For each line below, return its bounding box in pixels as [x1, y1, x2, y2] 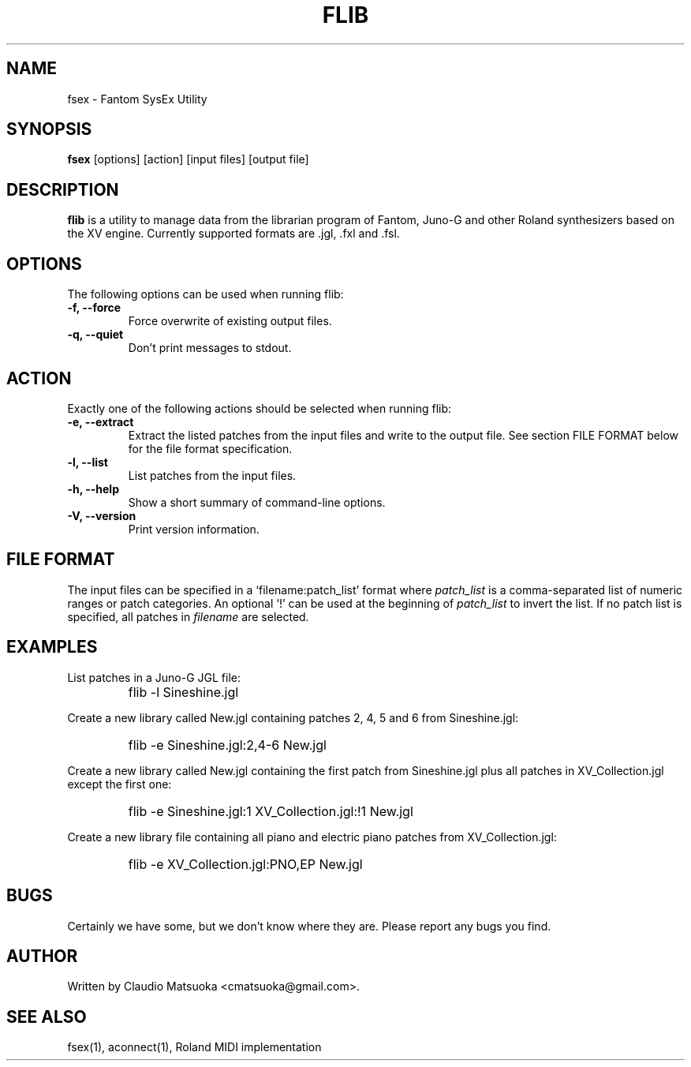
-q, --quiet [67, 328, 124, 342]
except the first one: [67, 777, 172, 791]
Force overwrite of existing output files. [128, 314, 332, 328]
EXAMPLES [6, 637, 98, 657]
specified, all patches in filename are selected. [67, 609, 309, 623]
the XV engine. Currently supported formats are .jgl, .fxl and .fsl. [67, 227, 400, 241]
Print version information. [128, 522, 260, 536]
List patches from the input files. [128, 468, 297, 482]
